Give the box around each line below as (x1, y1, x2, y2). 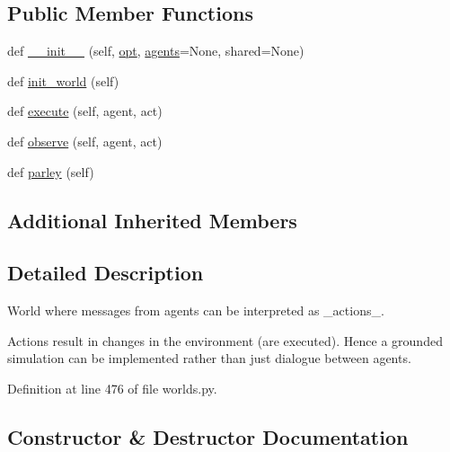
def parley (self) (7, 162, 94, 181)
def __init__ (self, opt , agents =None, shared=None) (7, 41, 304, 60)
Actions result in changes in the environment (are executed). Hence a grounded (7, 331, 443, 350)
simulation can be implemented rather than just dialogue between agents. (7, 349, 411, 368)
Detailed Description (7, 259, 204, 287)
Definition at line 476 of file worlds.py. (7, 378, 217, 397)
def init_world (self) (7, 71, 119, 90)
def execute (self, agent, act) (7, 102, 163, 120)
